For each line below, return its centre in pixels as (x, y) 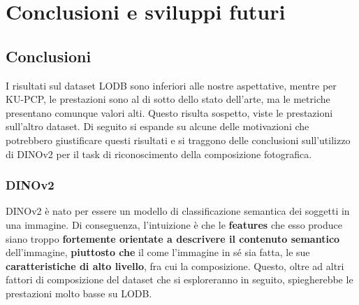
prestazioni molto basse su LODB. (79, 293)
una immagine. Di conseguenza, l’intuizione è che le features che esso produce (174, 224)
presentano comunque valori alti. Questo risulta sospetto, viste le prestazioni (169, 112)
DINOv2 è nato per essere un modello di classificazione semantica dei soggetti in (178, 211)
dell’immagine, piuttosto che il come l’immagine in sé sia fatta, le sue (158, 252)
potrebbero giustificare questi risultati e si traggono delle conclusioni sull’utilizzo (178, 140)
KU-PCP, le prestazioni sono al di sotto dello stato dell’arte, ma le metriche (168, 99)
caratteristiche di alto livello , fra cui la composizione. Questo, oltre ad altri (175, 265)
